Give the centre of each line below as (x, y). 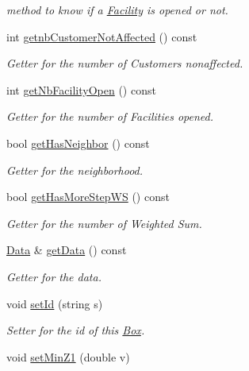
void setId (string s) (55, 303)
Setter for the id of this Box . (76, 330)
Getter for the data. (54, 276)
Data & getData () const (67, 250)
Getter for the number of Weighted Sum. (104, 223)
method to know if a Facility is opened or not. (117, 10)
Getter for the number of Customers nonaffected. (125, 63)
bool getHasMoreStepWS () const (88, 197)
